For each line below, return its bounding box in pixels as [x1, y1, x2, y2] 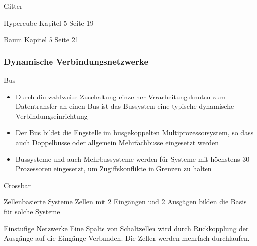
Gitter [4, 1, 23, 11]
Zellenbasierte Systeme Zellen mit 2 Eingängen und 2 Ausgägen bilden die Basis [4, 197, 247, 207]
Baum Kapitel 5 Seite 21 [4, 34, 79, 45]
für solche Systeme [4, 206, 60, 216]
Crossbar [4, 180, 31, 190]
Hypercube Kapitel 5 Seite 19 [4, 17, 94, 28]
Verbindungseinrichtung [15, 110, 88, 121]
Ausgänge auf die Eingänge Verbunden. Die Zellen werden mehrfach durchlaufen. [4, 233, 250, 243]
